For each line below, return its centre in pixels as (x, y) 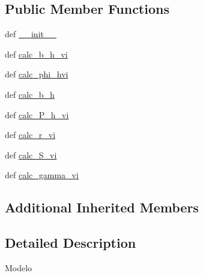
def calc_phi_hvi (37, 74)
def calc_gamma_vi (42, 175)
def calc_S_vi (31, 154)
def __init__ (31, 34)
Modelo (19, 267)
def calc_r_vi (30, 135)
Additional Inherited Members (102, 207)
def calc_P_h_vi (37, 114)
